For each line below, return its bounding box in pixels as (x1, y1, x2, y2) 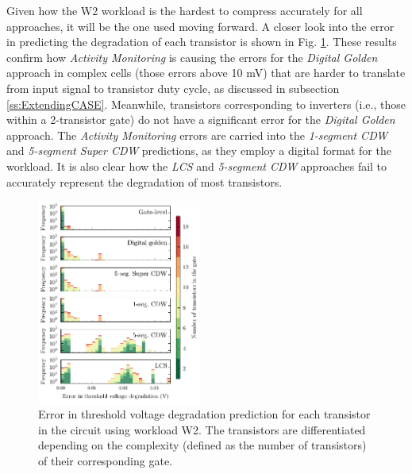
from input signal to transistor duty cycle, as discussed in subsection (6, 79, 340, 96)
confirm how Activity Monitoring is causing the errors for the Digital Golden (6, 48, 378, 65)
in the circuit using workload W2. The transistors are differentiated (38, 421, 366, 437)
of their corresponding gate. (38, 452, 172, 468)
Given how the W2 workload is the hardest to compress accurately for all (6, 2, 363, 18)
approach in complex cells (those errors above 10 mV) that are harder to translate (6, 64, 406, 81)
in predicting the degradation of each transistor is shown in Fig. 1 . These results (6, 33, 397, 50)
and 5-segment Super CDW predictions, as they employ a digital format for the (6, 142, 391, 159)
